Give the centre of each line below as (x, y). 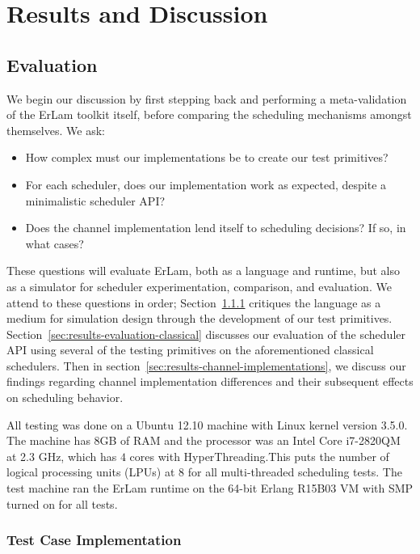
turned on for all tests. (62, 503)
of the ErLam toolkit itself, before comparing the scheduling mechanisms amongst (209, 114)
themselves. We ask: (56, 130)
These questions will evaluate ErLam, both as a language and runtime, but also (203, 271)
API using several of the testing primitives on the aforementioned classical (190, 350)
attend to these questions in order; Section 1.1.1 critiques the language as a (194, 302)
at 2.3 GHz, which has (62, 456)
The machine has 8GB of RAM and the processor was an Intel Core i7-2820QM (204, 440)
